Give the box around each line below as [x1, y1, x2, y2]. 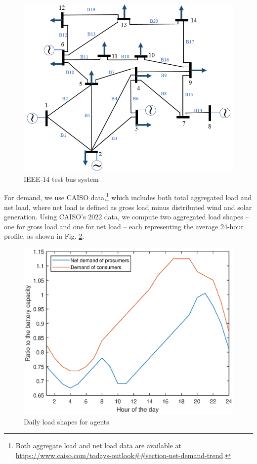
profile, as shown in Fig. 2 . [4, 231, 85, 241]
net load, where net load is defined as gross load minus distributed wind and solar [4, 202, 252, 212]
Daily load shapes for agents [24, 416, 109, 426]
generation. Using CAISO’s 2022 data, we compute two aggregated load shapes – [4, 211, 249, 222]
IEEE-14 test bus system [24, 173, 99, 184]
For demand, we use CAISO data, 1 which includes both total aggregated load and [4, 191, 252, 203]
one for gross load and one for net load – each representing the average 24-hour [4, 221, 244, 231]
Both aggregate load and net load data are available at [15, 440, 181, 451]
